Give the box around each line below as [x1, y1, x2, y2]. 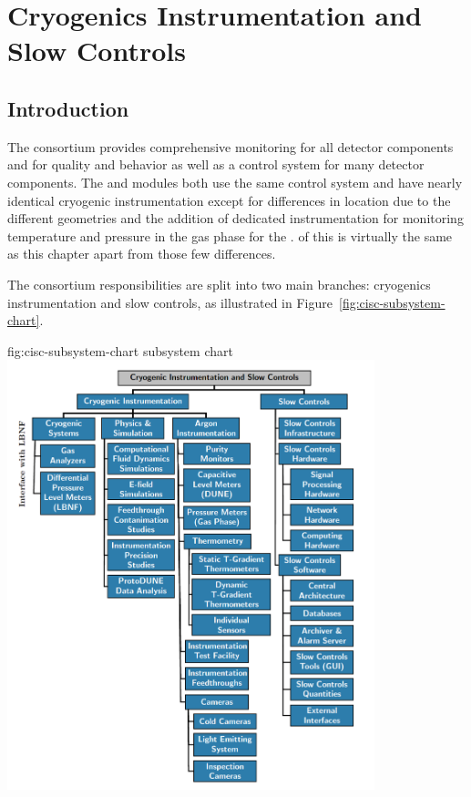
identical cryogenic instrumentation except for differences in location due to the [7, 190, 451, 209]
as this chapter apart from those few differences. [7, 244, 276, 263]
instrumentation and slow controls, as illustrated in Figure [7, 292, 333, 312]
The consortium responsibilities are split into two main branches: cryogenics [7, 274, 431, 293]
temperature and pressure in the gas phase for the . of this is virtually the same [7, 226, 453, 245]
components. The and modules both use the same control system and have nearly [7, 172, 463, 191]
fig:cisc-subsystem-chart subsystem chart [7, 341, 233, 360]
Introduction [7, 94, 129, 122]
